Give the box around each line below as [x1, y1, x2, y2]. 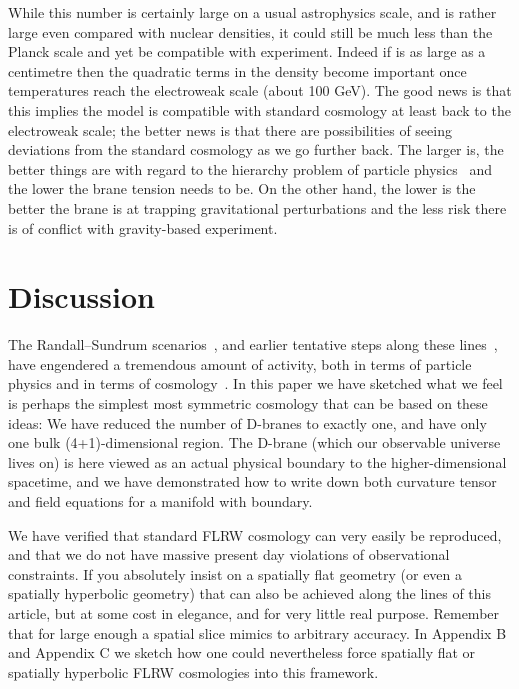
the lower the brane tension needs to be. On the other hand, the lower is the [8, 178, 476, 199]
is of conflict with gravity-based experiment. [8, 217, 278, 238]
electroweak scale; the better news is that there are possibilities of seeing [8, 119, 452, 140]
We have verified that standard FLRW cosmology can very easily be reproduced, [8, 524, 502, 545]
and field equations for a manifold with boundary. [8, 491, 313, 511]
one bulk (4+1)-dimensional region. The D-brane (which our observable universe [8, 432, 501, 453]
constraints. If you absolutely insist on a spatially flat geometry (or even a [8, 563, 463, 584]
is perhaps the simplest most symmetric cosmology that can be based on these [8, 393, 488, 414]
